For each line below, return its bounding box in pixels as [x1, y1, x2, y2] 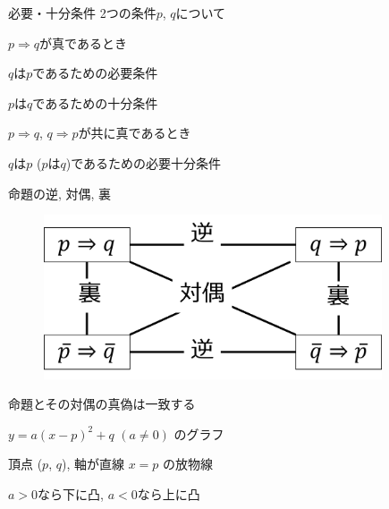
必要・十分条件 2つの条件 [8, 4, 156, 21]
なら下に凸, [38, 484, 104, 503]
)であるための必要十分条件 [65, 153, 222, 172]
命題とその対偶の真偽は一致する [8, 394, 196, 413]
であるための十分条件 [32, 93, 158, 112]
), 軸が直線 [61, 454, 124, 473]
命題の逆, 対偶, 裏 [8, 183, 112, 202]
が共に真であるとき [78, 123, 191, 142]
